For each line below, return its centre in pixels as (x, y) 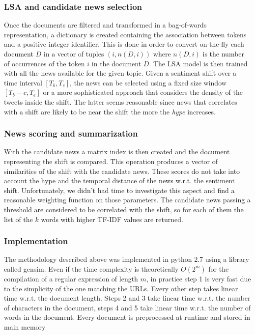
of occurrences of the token (44, 63)
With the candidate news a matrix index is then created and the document (117, 152)
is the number (224, 54)
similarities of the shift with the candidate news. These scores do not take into (122, 171)
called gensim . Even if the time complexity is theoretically (91, 268)
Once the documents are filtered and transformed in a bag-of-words (105, 25)
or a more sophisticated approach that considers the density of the (143, 92)
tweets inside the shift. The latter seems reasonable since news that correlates (121, 101)
